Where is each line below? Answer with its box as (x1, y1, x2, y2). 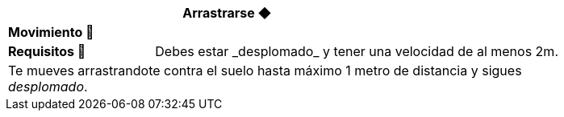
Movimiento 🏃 (8, 24, 94, 40)
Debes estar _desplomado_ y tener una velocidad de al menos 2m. (155, 43, 558, 59)
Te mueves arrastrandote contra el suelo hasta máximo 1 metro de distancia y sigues (8, 63, 522, 79)
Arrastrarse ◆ (182, 5, 272, 21)
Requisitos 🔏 (8, 43, 86, 59)
